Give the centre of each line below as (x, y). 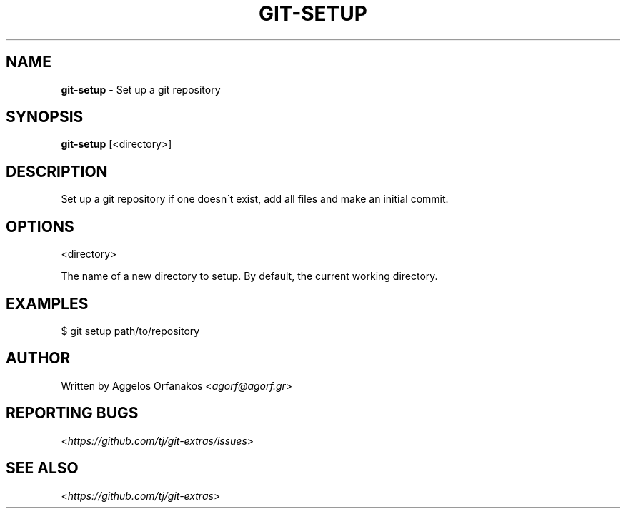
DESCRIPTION (57, 171)
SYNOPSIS (45, 117)
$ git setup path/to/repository (130, 331)
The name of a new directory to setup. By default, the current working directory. (249, 276)
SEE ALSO (42, 468)
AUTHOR (38, 358)
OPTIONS (40, 226)
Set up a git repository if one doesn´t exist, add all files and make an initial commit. (255, 199)
